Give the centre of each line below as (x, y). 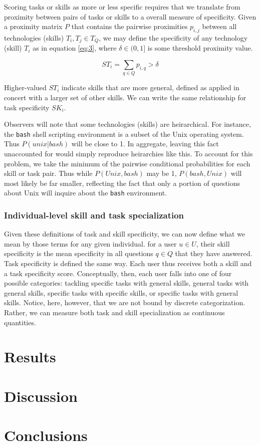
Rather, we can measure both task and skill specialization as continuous (114, 312)
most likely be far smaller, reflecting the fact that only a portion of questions (122, 183)
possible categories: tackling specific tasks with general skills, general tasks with (126, 283)
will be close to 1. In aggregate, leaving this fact (145, 144)
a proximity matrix (33, 26)
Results (30, 357)
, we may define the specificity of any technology (173, 37)
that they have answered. (214, 253)
